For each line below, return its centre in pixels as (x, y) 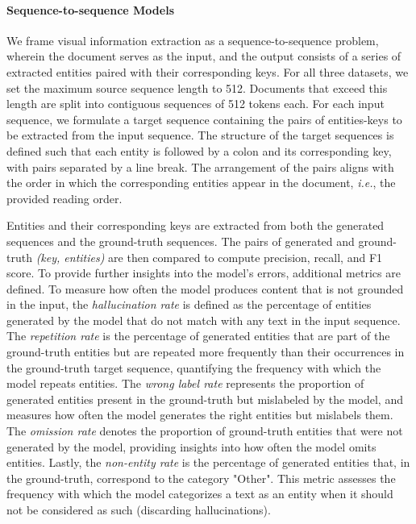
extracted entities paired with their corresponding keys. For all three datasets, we (208, 71)
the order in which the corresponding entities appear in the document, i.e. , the (201, 183)
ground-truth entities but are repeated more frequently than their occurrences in (206, 352)
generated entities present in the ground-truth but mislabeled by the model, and (205, 399)
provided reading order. (64, 198)
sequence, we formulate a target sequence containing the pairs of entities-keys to (204, 119)
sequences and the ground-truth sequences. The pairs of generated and (181, 241)
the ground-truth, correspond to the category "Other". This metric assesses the (201, 478)
